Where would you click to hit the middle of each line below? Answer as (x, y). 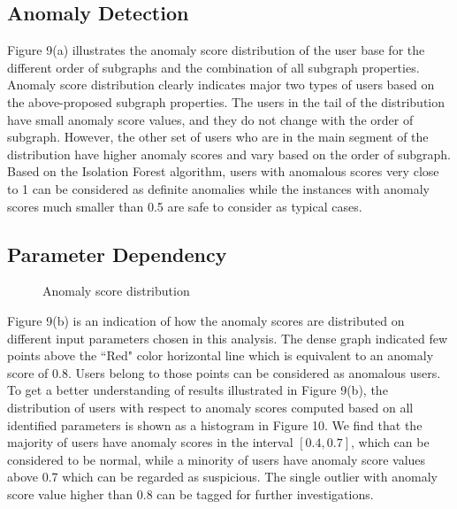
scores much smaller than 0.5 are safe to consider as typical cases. (185, 206)
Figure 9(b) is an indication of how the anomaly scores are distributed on (206, 320)
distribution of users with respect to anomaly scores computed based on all (210, 407)
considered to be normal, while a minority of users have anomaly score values (217, 459)
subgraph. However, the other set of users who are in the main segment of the (218, 137)
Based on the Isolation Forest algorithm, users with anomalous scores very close (223, 171)
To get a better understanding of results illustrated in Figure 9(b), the (198, 390)
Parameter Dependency (117, 254)
